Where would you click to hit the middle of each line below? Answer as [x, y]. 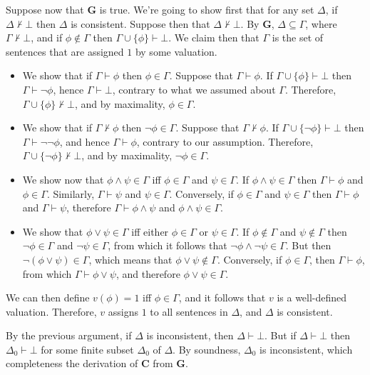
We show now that [63, 179]
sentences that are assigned [65, 51]
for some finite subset [87, 349]
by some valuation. [176, 51]
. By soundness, [207, 349]
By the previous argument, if [69, 335]
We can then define [48, 297]
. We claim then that [214, 37]
